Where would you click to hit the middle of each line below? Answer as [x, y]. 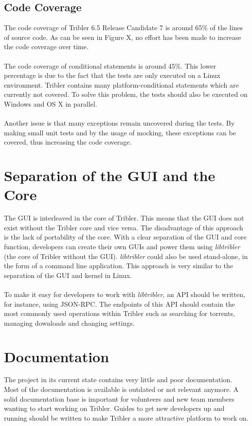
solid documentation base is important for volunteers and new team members [119, 398]
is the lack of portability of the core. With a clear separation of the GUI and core [125, 237]
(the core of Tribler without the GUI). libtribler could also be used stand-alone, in [126, 256]
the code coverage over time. [46, 46]
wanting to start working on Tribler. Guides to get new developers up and [114, 408]
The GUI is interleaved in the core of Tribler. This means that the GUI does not [124, 218]
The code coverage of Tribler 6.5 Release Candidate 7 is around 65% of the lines [123, 28]
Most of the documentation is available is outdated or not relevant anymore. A [121, 389]
